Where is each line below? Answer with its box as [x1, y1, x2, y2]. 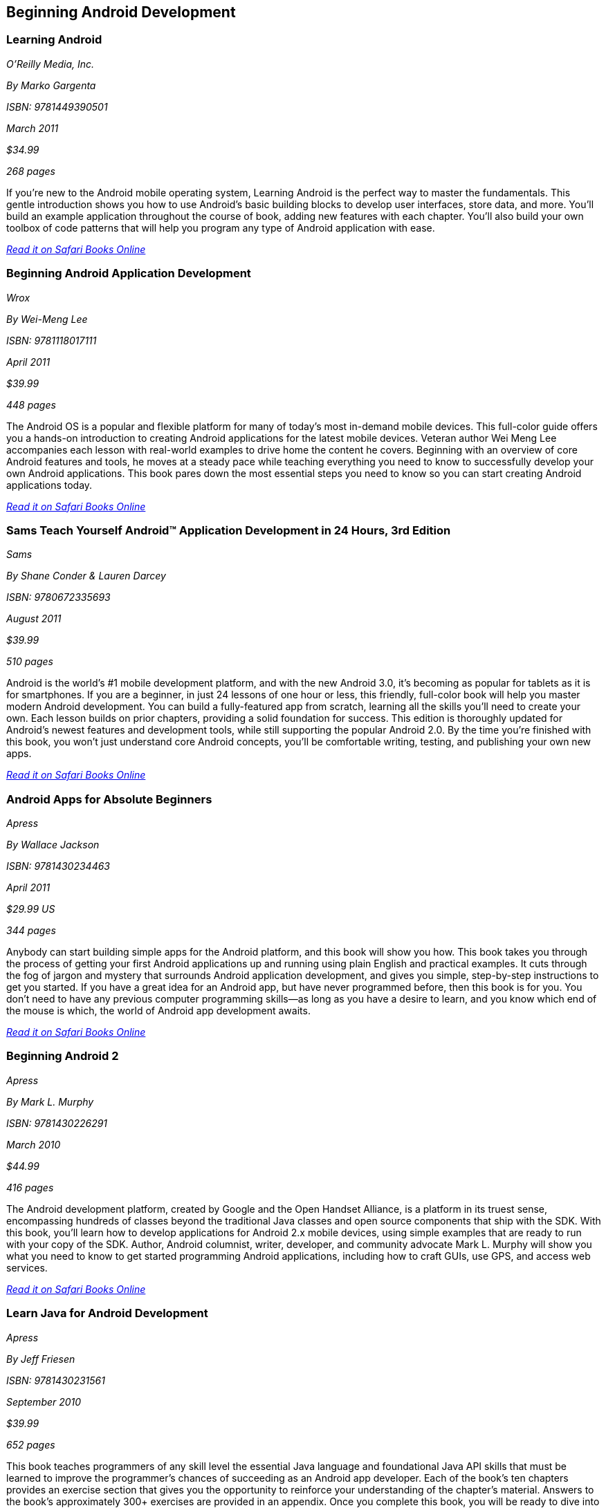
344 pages [6, 924, 56, 937]
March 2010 [6, 1138, 61, 1151]
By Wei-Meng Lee [6, 313, 88, 325]
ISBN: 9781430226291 [6, 1117, 108, 1129]
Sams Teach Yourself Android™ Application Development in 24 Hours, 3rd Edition [6, 523, 451, 537]
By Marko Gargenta [6, 79, 96, 91]
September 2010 [6, 1395, 82, 1408]
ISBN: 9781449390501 [6, 100, 108, 113]
